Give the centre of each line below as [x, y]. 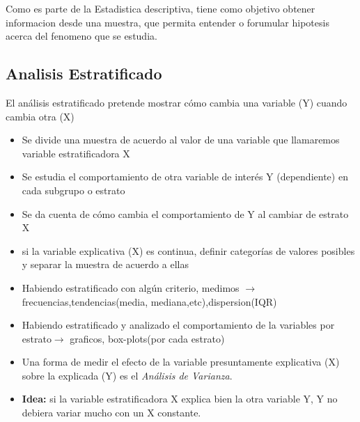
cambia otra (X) [40, 116]
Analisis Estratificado [84, 73]
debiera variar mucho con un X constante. [111, 413]
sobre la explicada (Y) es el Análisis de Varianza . [127, 375]
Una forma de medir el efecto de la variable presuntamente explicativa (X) [181, 362]
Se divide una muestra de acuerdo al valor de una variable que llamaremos [181, 140]
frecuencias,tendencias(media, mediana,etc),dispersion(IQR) [149, 301]
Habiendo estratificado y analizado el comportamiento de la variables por [178, 325]
